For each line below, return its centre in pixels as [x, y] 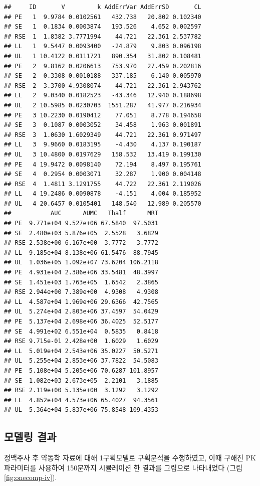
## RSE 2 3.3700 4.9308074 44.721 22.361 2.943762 [103, 86]
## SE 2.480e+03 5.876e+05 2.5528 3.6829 [81, 233]
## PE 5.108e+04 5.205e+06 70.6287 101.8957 [81, 370]
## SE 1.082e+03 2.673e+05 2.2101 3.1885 [81, 380]
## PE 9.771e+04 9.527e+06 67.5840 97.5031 [81, 223]
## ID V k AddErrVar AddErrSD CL [103, 7]
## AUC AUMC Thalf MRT [81, 213]
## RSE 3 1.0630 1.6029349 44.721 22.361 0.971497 [103, 135]
